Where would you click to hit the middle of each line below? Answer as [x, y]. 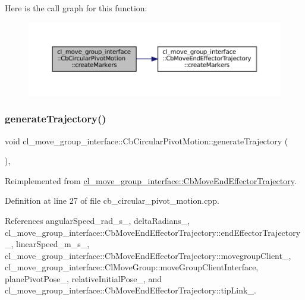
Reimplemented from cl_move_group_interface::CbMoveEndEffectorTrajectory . [151, 180]
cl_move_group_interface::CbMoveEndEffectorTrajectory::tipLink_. [131, 290]
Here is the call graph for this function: [76, 8]
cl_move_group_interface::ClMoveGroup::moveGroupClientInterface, [132, 267]
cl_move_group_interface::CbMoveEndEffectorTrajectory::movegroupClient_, [148, 255]
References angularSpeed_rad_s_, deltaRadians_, [98, 220]
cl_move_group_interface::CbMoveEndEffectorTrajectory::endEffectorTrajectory [153, 232]
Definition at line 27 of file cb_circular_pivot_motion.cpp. [112, 200]
